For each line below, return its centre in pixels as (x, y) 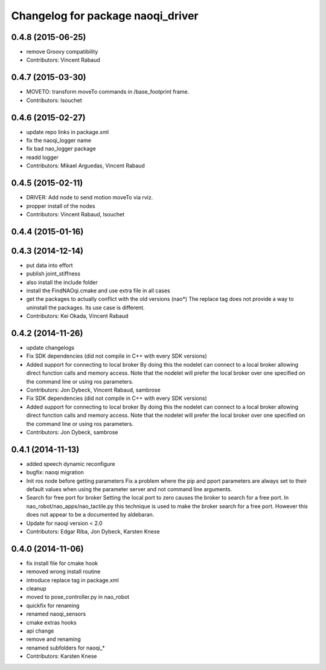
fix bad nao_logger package (61, 149)
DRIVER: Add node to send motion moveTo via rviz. (90, 198)
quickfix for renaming (53, 605)
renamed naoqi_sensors (56, 614)
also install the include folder (62, 282)
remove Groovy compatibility (62, 52)
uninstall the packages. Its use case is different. (85, 308)
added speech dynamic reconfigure (71, 464)
